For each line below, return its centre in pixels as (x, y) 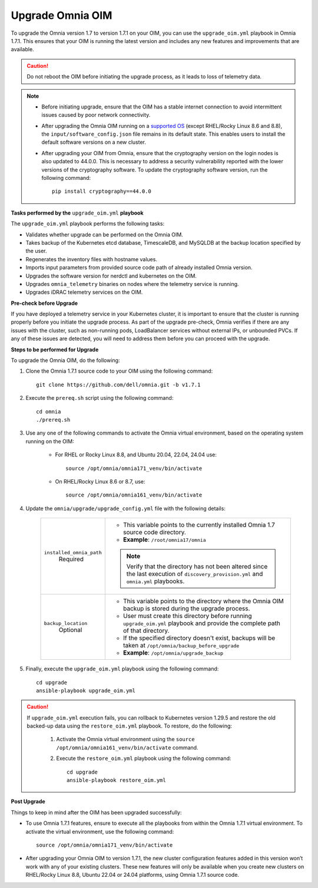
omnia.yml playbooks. (155, 581)
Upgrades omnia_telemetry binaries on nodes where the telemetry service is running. (132, 284)
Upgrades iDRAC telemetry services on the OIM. (84, 292)
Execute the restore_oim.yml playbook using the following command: (144, 758)
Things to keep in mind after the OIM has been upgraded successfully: (96, 812)
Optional (70, 630)
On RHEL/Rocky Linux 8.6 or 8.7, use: (100, 481)
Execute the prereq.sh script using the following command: (100, 398)
